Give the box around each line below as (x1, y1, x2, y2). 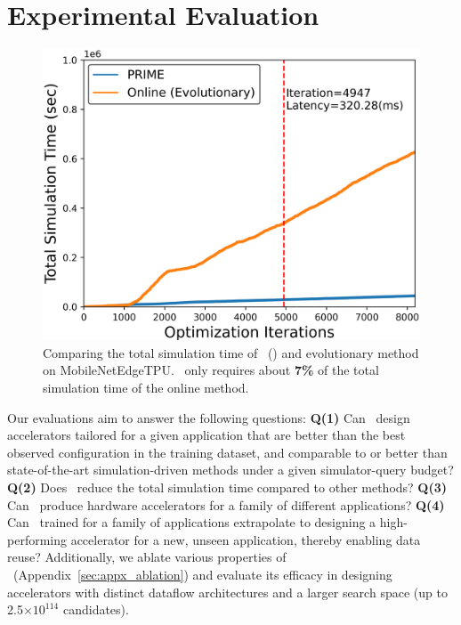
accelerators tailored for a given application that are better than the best (7, 426, 406, 444)
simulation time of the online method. (43, 378, 249, 397)
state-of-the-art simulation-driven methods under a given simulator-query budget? (7, 460, 454, 479)
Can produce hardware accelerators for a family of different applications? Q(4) (7, 495, 445, 514)
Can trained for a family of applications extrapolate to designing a (7, 513, 376, 532)
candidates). (62, 600, 129, 619)
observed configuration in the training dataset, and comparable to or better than (7, 442, 448, 461)
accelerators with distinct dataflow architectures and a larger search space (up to (7, 582, 448, 601)
